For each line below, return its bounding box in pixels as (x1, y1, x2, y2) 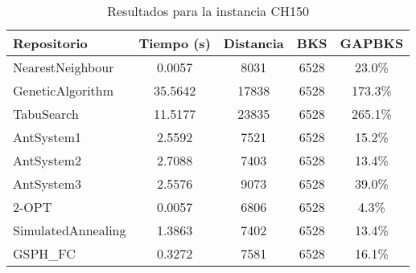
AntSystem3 (13, 174, 81, 193)
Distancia (223, 34, 284, 52)
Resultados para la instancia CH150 (107, 2, 309, 20)
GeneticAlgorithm (13, 81, 114, 100)
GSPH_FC (13, 244, 76, 263)
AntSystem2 (13, 151, 81, 169)
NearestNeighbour (13, 58, 114, 76)
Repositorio (13, 34, 88, 52)
